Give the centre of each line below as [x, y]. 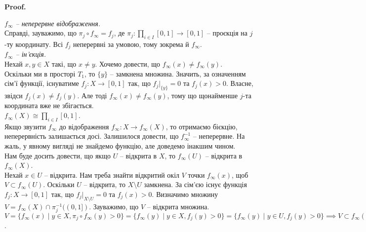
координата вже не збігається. [49, 105]
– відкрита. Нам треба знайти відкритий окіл [112, 174]
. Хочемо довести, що [128, 64]
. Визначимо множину [185, 194]
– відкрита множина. [178, 206]
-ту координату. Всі [34, 44]
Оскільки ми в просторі [40, 73]
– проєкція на [227, 33]
